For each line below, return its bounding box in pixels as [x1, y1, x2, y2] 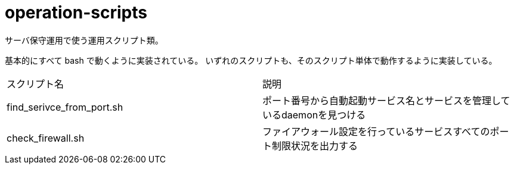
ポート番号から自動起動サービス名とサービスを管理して [262, 94, 510, 107]
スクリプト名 [7, 77, 64, 90]
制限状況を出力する [272, 139, 358, 152]
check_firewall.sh [7, 132, 85, 144]
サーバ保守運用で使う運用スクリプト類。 [5, 35, 163, 45]
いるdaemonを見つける [262, 108, 366, 121]
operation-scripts [5, 2, 147, 23]
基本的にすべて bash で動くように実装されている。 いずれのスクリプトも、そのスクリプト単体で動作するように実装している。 [5, 55, 497, 65]
